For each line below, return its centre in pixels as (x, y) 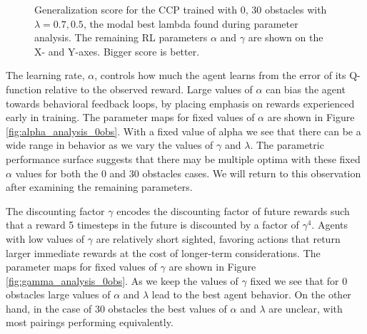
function (24, 89)
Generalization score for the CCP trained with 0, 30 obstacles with (181, 9)
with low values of (45, 238)
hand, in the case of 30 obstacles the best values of (116, 308)
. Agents (330, 225)
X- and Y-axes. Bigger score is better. (117, 51)
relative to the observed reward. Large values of (149, 89)
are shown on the (286, 37)
